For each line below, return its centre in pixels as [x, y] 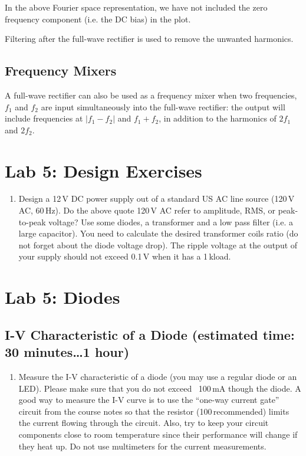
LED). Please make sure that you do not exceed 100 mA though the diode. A [160, 388]
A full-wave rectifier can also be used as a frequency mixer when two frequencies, [151, 95]
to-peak [32, 222]
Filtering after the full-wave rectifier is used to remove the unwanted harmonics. [149, 39]
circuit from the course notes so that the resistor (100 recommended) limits [154, 411]
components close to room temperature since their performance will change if [158, 434]
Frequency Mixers [61, 70]
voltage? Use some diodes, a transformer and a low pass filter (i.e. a [171, 222]
